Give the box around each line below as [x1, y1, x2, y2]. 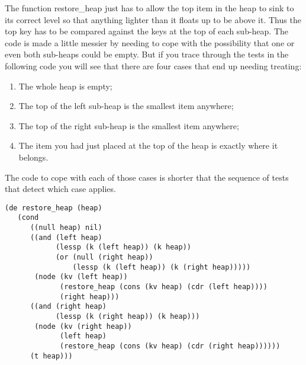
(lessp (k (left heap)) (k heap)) [55, 243, 191, 252]
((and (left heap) [30, 233, 102, 242]
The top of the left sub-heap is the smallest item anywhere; [18, 100, 234, 112]
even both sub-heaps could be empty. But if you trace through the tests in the [5, 48, 289, 60]
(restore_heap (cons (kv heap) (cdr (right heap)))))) [60, 341, 281, 350]
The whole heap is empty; [18, 79, 112, 92]
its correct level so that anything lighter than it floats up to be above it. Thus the [5, 13, 301, 25]
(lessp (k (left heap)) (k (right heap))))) [72, 262, 251, 271]
